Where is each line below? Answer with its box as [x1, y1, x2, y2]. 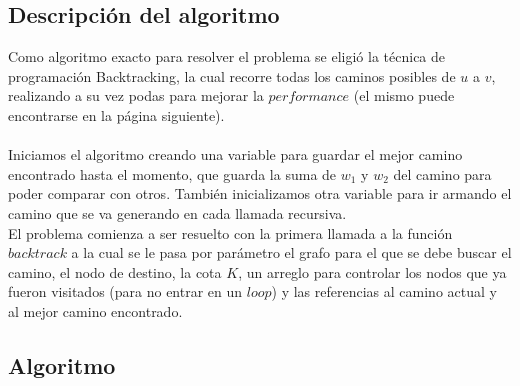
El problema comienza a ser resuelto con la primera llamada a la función [8, 222, 453, 243]
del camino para [393, 163, 492, 184]
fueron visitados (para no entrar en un [8, 281, 243, 302]
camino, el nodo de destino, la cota [8, 261, 222, 282]
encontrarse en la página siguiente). [8, 104, 225, 125]
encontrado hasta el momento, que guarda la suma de [8, 163, 337, 184]
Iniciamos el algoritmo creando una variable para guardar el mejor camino [8, 144, 463, 165]
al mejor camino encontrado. [8, 300, 183, 321]
